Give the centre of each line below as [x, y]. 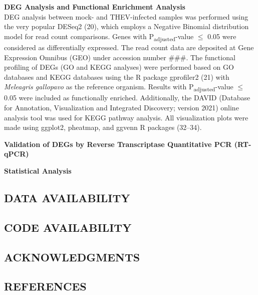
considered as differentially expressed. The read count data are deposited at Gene [129, 47]
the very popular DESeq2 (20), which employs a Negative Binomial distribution [126, 26]
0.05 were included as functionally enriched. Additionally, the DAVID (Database [127, 98]
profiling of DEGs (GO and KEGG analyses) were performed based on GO [119, 67]
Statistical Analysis [38, 170]
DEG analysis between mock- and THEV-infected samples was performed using [126, 16]
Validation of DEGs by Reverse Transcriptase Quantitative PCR [118, 144]
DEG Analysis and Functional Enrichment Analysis [95, 7]
